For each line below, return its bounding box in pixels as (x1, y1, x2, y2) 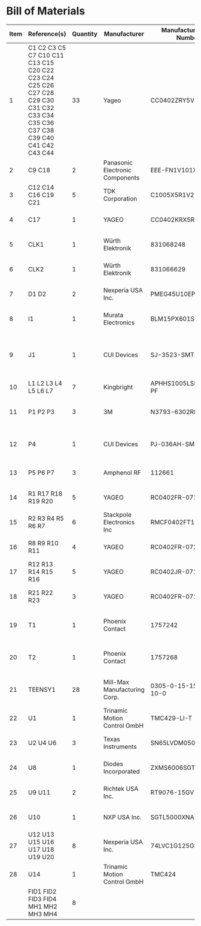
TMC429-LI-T (150, 713, 193, 722)
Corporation (103, 194, 138, 202)
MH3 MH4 (28, 910, 58, 918)
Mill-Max (103, 677, 130, 686)
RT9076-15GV (150, 788, 194, 796)
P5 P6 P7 (28, 468, 55, 477)
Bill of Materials (6, 4, 86, 18)
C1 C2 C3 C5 (28, 43, 66, 52)
